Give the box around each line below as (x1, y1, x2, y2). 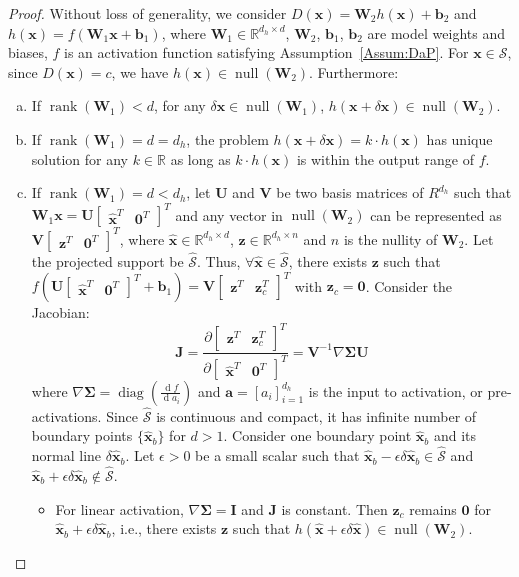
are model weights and (367, 22, 505, 43)
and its (433, 425, 477, 446)
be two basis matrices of (276, 182, 424, 203)
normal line (31, 445, 102, 466)
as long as (170, 148, 231, 169)
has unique (426, 128, 493, 149)
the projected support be (31, 250, 184, 271)
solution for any (31, 148, 128, 169)
